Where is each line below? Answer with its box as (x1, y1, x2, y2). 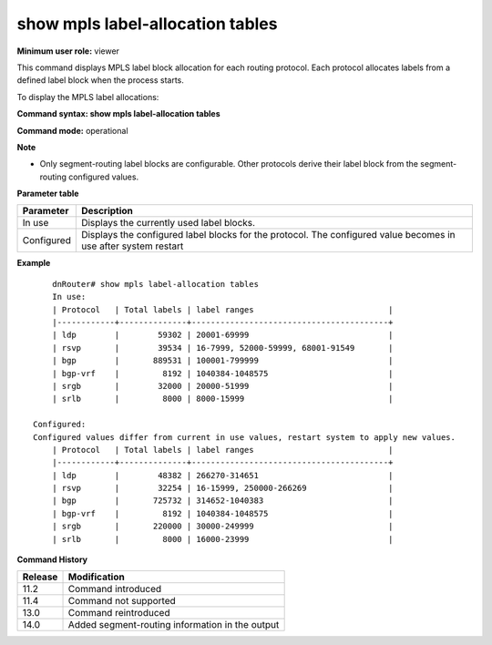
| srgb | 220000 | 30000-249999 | (51, 521, 394, 532)
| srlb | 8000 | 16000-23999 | (51, 534, 394, 544)
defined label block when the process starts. (16, 75, 184, 86)
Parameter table (16, 188, 79, 200)
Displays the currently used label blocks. (80, 217, 255, 230)
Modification (67, 570, 125, 583)
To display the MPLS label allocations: (16, 91, 159, 102)
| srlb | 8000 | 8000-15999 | (51, 394, 394, 404)
